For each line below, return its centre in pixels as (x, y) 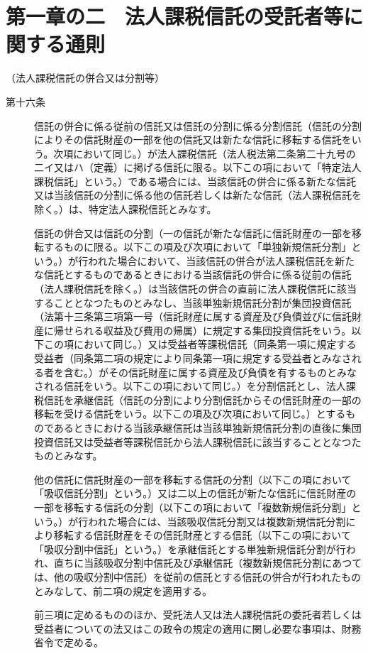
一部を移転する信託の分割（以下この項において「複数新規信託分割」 (193, 507)
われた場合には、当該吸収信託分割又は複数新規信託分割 (217, 521)
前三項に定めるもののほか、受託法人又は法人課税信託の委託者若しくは (198, 615)
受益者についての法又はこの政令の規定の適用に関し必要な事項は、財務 (198, 628)
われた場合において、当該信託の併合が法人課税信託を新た (222, 260)
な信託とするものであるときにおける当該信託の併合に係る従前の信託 (193, 274)
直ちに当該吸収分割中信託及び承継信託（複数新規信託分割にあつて (208, 563)
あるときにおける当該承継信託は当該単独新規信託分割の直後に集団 (207, 427)
